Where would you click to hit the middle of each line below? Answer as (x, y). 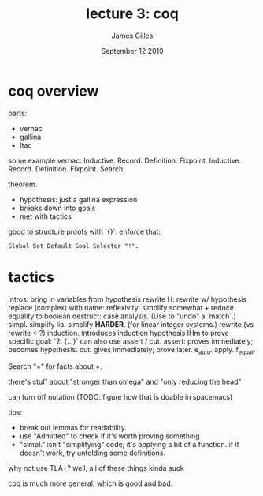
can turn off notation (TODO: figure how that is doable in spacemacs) (120, 397)
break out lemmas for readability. (73, 428)
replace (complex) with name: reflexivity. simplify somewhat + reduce (121, 307)
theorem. (23, 184)
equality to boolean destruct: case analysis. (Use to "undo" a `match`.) (122, 316)
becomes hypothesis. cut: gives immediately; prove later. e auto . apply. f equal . (132, 350)
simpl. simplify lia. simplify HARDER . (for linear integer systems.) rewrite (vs (131, 324)
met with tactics (46, 216)
